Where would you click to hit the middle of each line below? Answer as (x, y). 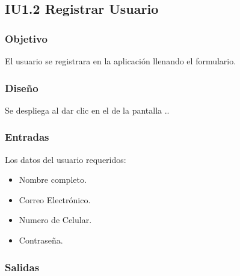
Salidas (22, 267)
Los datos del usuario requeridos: (66, 159)
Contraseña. (41, 240)
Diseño (22, 87)
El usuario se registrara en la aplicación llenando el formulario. (121, 61)
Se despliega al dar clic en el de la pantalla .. (87, 110)
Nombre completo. (53, 179)
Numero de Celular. (55, 220)
